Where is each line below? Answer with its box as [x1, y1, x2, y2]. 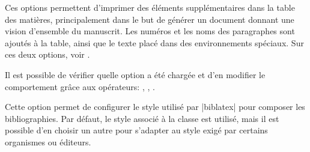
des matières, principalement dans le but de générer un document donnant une [5, 13, 294, 25]
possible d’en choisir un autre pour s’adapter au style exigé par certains [5, 124, 268, 136]
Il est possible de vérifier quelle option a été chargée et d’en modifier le [5, 68, 266, 81]
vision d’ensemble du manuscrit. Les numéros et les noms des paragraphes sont [5, 25, 295, 37]
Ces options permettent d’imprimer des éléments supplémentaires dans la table [5, 1, 295, 13]
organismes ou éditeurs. [5, 135, 91, 148]
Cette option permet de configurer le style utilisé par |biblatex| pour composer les [5, 100, 305, 113]
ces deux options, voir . [5, 48, 90, 61]
